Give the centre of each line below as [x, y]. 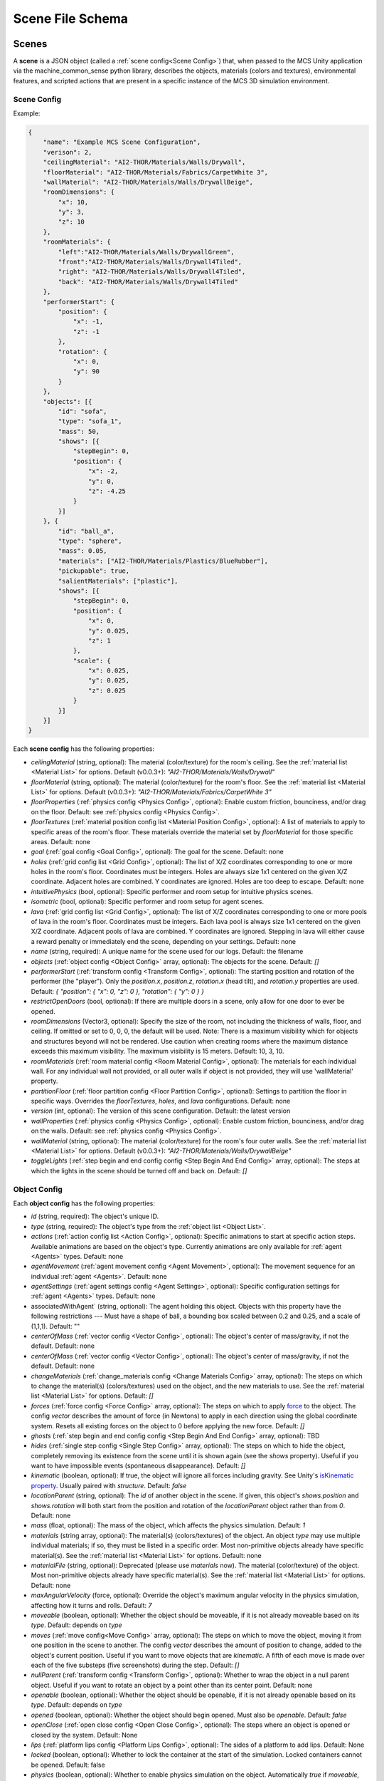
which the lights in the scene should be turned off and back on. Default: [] [139, 1170]
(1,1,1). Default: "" [55, 1326]
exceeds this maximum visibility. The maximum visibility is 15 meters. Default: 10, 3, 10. [158, 1052]
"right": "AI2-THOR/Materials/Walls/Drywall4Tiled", [152, 272]
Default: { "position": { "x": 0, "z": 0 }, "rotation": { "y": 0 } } [117, 991]
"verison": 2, [68, 152]
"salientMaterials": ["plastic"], [118, 581]
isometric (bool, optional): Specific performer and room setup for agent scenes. [148, 902]
